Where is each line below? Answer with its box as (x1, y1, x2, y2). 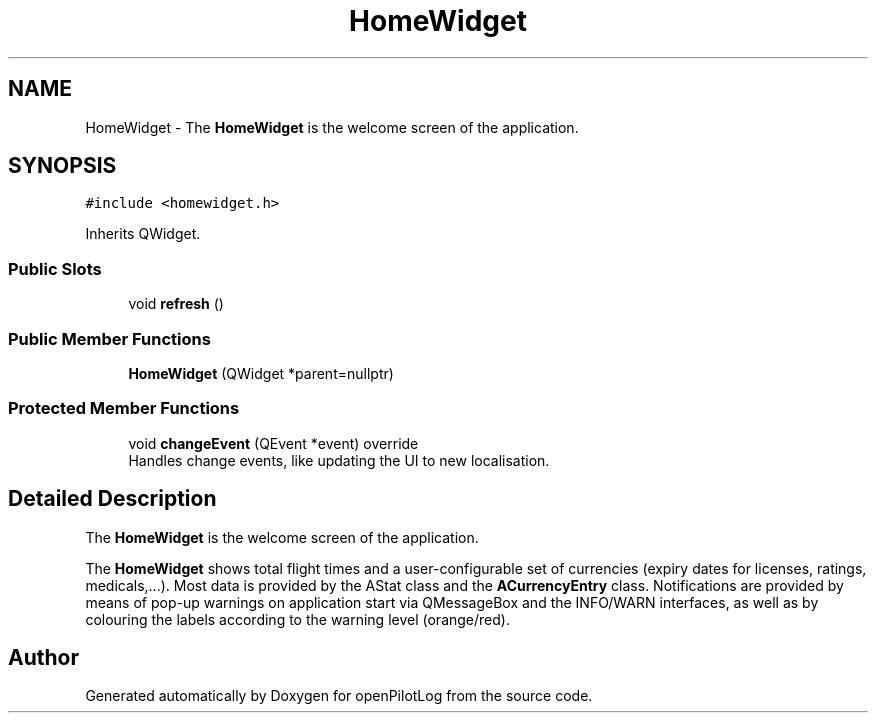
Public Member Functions (8, 328, 211, 349)
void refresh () (128, 295, 224, 313)
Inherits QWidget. (85, 225, 201, 243)
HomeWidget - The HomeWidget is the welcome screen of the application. (85, 118, 579, 136)
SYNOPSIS (8, 153, 117, 179)
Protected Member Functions (8, 398, 240, 419)
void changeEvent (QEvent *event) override (128, 434, 419, 452)
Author (8, 644, 79, 670)
